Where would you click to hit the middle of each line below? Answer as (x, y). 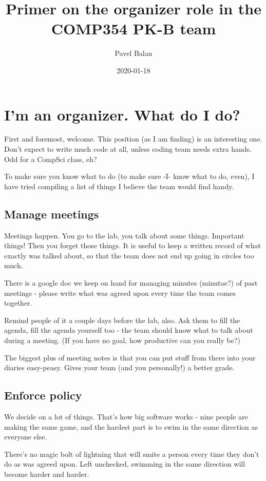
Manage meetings (52, 214)
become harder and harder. (47, 474)
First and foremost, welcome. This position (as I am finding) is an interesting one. (133, 139)
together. (18, 303)
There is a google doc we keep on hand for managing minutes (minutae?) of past (131, 282)
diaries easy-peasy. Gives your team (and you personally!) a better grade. (119, 367)
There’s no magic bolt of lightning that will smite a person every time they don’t (132, 454)
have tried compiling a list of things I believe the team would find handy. (119, 186)
